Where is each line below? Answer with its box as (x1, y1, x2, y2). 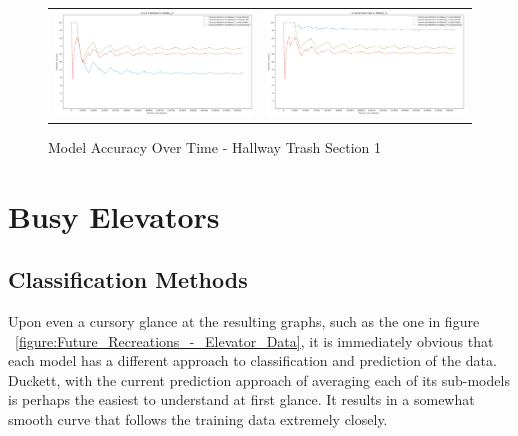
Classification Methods (8, 264, 248, 295)
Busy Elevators (8, 195, 220, 236)
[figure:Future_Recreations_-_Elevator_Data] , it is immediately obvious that (15, 330, 494, 351)
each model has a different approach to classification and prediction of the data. (8, 350, 497, 371)
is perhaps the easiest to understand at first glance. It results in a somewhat (8, 389, 475, 410)
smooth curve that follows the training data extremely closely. (8, 408, 388, 429)
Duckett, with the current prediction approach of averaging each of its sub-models (8, 369, 510, 390)
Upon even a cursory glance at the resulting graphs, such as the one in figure (8, 310, 480, 331)
